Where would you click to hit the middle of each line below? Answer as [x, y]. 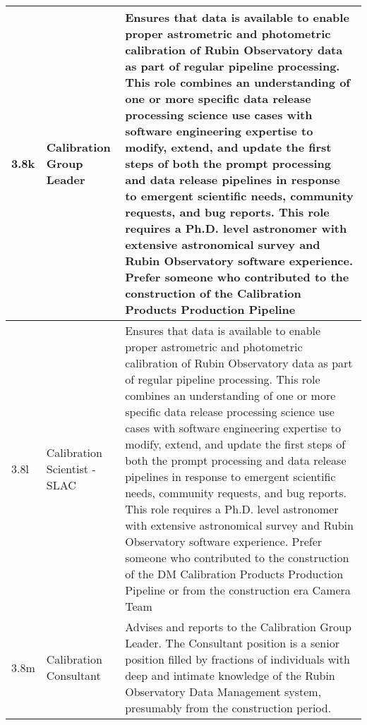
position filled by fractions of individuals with [237, 659]
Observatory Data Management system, [223, 692]
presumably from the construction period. [228, 708]
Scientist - [71, 468]
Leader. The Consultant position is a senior [232, 643]
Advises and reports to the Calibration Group [238, 627]
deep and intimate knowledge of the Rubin [230, 675]
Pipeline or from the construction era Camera [238, 590]
